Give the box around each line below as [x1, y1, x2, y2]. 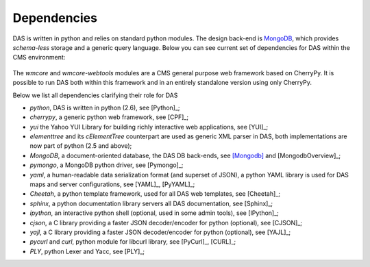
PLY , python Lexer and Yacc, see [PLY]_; [29, 247, 145, 255]
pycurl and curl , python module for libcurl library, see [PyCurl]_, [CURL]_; [29, 238, 236, 246]
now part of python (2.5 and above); [29, 142, 132, 150]
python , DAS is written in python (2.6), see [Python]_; [29, 103, 181, 112]
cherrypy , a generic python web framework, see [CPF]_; [29, 113, 188, 121]
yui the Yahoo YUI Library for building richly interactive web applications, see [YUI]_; [29, 123, 269, 131]
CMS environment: [12, 53, 66, 62]
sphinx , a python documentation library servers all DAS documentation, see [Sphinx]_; [29, 199, 273, 207]
